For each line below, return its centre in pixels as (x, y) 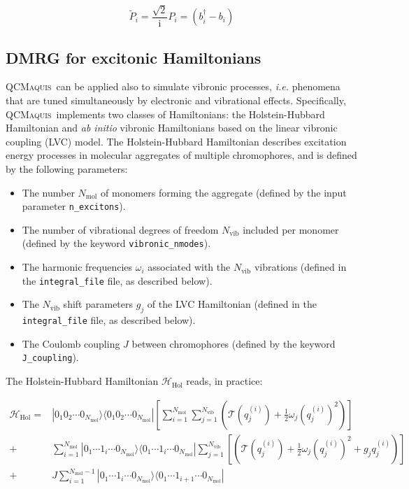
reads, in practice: (224, 381)
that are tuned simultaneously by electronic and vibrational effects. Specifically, (176, 100)
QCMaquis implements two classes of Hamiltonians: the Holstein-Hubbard (165, 114)
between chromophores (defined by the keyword (234, 343)
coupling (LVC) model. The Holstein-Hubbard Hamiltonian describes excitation (176, 141)
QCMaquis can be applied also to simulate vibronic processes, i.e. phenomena (173, 86)
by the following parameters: (67, 169)
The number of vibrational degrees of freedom (120, 229)
